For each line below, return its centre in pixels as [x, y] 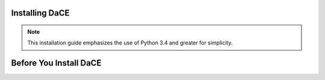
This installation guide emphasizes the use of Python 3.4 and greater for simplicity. [130, 43]
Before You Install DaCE [56, 63]
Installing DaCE [40, 13]
